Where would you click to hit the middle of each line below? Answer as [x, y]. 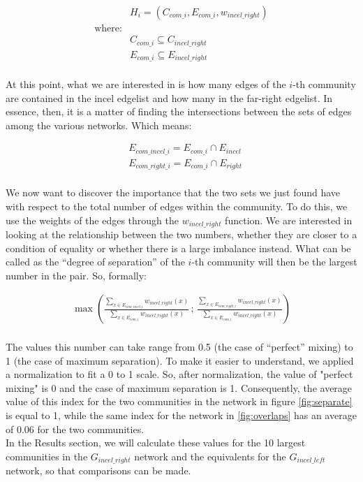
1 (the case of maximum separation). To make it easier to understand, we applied [180, 360]
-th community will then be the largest [274, 262]
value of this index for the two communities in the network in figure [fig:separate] [179, 401]
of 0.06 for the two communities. [75, 429]
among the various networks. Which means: [99, 125]
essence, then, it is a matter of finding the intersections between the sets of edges [179, 111]
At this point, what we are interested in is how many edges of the [146, 84]
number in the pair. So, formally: [76, 275]
